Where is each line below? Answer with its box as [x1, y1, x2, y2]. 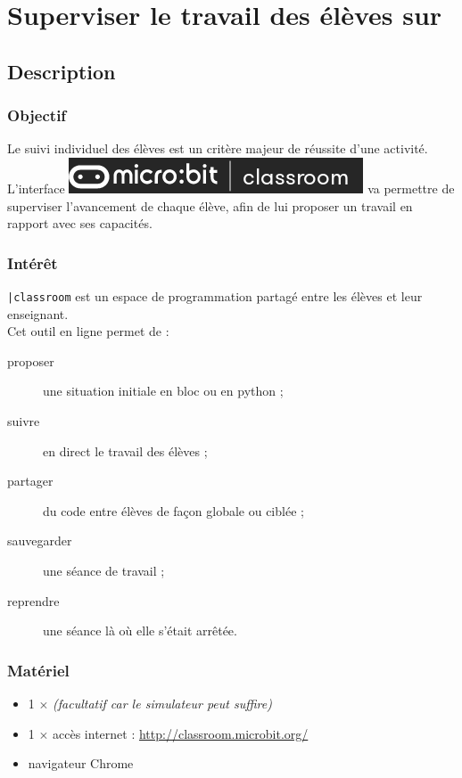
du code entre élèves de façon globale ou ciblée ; [43, 501, 304, 520]
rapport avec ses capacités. [7, 214, 153, 233]
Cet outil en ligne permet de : [7, 322, 169, 340]
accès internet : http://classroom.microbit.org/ [53, 724, 309, 742]
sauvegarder [7, 531, 72, 550]
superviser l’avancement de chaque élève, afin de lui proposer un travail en [7, 196, 413, 215]
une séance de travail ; [43, 561, 165, 579]
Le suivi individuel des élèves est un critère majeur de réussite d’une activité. [7, 139, 428, 158]
